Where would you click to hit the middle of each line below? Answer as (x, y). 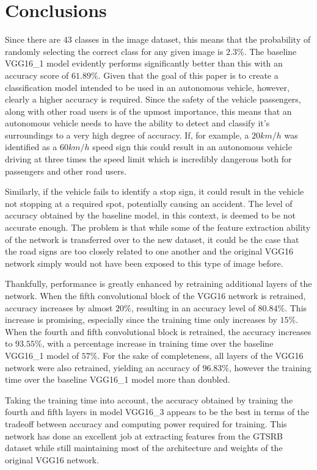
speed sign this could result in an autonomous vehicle (192, 147)
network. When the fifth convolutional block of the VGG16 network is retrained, (155, 295)
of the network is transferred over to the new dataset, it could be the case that (152, 239)
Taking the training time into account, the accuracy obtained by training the (149, 399)
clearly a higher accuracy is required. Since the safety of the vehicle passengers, (153, 99)
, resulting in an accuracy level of (193, 307)
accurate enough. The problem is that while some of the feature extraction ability (158, 227)
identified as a (31, 147)
